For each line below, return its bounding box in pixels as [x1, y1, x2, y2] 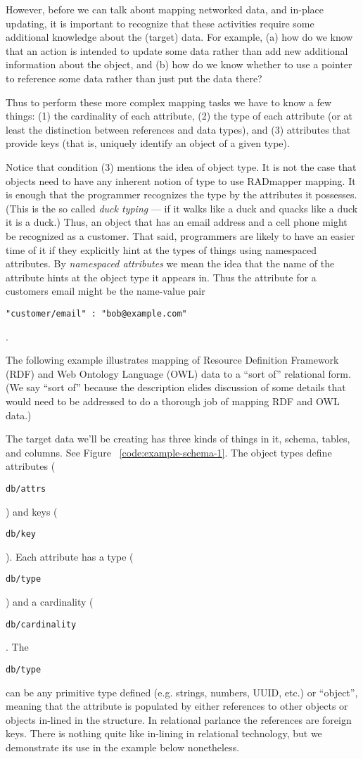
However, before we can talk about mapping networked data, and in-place [6, 2, 324, 16]
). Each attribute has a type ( [6, 549, 134, 563]
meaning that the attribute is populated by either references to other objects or [6, 699, 348, 713]
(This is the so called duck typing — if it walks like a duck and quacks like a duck [6, 200, 358, 215]
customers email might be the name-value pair [6, 283, 205, 298]
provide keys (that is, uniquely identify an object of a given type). [6, 136, 290, 151]
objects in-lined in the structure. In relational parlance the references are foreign [6, 712, 352, 727]
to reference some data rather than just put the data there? [6, 70, 262, 85]
